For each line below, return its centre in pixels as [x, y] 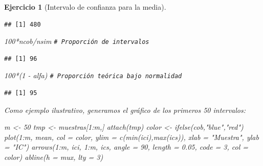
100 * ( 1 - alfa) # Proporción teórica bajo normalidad [93, 75]
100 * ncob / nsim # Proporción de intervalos [77, 41]
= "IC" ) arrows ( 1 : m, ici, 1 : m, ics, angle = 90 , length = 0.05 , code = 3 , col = [126, 147]
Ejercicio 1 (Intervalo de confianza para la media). [85, 7]
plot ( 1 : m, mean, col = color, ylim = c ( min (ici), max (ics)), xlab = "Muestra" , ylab [131, 137]
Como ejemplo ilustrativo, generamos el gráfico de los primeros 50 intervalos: [125, 110]
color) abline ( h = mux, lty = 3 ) [54, 157]
